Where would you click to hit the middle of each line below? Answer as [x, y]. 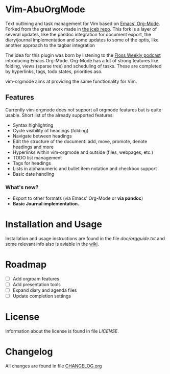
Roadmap [26, 265]
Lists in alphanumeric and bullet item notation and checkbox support [85, 168]
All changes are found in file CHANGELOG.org [54, 366]
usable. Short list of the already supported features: [59, 115]
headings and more [33, 147]
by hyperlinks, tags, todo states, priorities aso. [54, 71]
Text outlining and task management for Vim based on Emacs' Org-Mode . [83, 24]
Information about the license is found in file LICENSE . [62, 331]
